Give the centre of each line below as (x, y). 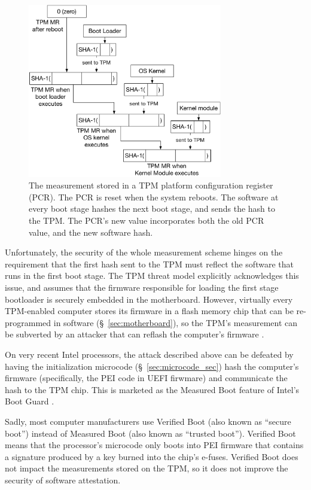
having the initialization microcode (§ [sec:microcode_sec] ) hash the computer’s (152, 366)
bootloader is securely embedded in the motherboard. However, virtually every (149, 299)
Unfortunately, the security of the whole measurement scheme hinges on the (144, 252)
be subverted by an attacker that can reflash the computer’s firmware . (135, 334)
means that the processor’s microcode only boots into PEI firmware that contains (154, 445)
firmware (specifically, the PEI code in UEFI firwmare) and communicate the (146, 378)
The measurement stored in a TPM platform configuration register (151, 185)
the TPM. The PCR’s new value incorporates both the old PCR (147, 220)
